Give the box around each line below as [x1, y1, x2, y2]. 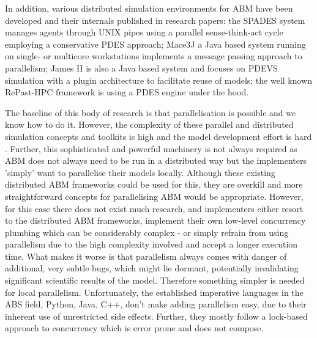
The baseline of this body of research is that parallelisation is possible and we [5, 106, 296, 119]
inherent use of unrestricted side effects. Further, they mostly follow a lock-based [5, 309, 308, 322]
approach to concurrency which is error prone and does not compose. [5, 321, 264, 334]
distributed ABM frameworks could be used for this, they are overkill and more [5, 178, 303, 191]
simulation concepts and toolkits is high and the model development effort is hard [5, 130, 312, 142]
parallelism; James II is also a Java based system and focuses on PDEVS [5, 61, 278, 74]
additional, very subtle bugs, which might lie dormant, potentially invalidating [5, 262, 299, 274]
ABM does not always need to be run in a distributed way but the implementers [5, 154, 307, 167]
